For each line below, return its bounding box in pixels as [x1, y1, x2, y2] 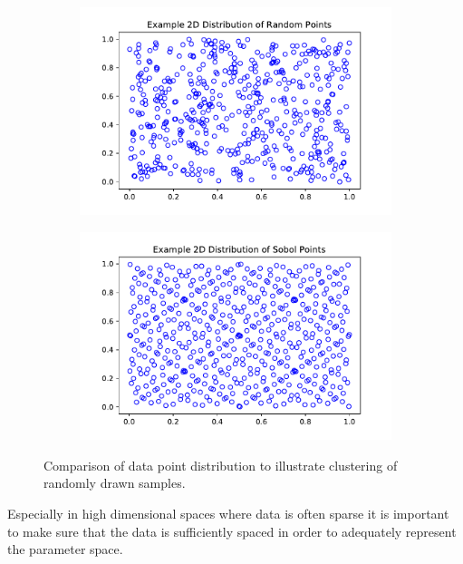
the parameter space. [7, 540, 123, 559]
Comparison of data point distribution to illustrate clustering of [43, 455, 398, 474]
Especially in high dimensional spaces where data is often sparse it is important [7, 504, 449, 523]
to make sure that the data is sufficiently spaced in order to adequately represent [7, 521, 457, 540]
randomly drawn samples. [43, 473, 186, 492]
